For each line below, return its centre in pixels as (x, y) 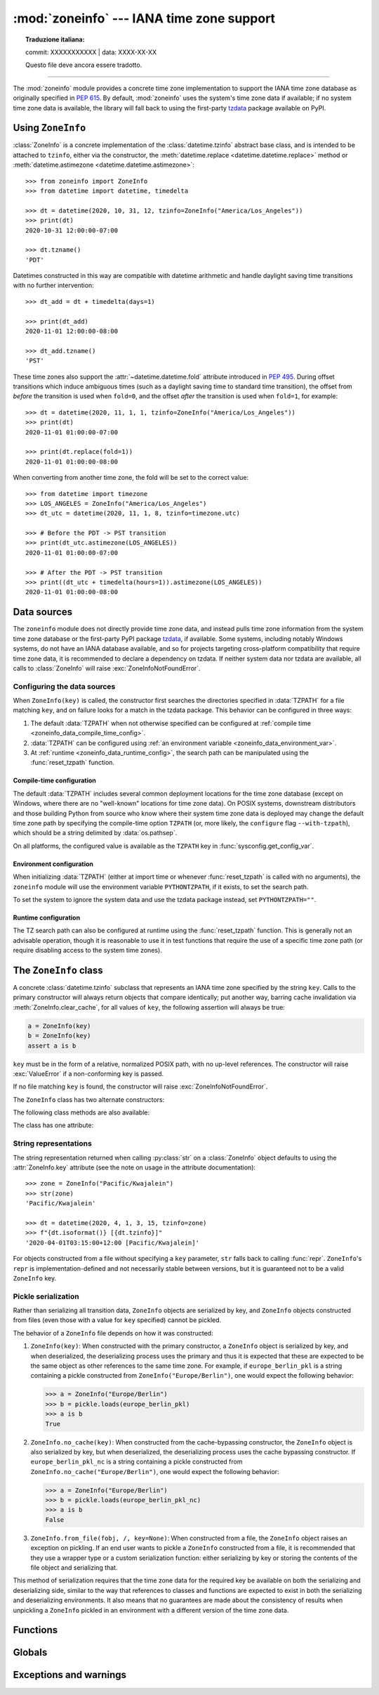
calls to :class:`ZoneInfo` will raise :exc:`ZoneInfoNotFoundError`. (107, 668)
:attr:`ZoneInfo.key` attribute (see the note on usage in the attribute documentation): (134, 1167)
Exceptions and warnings (69, 1675)
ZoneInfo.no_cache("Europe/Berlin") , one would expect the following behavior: (155, 1471)
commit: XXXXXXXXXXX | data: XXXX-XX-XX (91, 52)
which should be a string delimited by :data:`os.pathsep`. (95, 833)
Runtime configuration (47, 918)
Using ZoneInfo (49, 128)
